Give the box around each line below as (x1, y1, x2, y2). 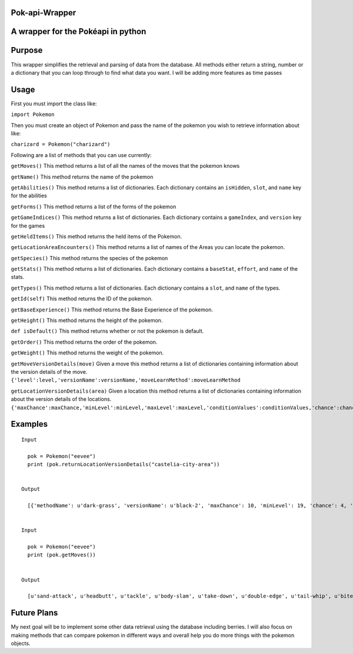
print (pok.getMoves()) (27, 552, 96, 559)
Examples (11, 419, 48, 429)
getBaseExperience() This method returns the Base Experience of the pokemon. (11, 306, 213, 313)
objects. (11, 640, 31, 647)
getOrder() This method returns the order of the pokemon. (11, 338, 158, 346)
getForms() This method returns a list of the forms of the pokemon (11, 203, 176, 210)
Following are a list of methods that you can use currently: (11, 151, 152, 158)
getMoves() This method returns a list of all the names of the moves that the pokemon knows (11, 162, 240, 170)
